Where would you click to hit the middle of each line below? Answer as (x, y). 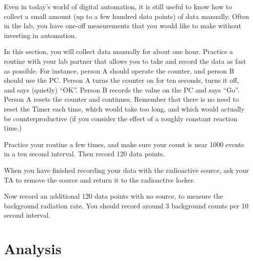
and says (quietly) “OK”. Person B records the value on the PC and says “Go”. (122, 89)
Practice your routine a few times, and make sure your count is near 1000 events (124, 144)
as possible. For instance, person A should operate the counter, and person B (119, 70)
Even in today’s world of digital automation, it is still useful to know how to (118, 6)
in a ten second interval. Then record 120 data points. (85, 154)
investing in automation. (40, 35)
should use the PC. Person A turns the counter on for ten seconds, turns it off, (122, 80)
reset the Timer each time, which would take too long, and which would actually (124, 108)
